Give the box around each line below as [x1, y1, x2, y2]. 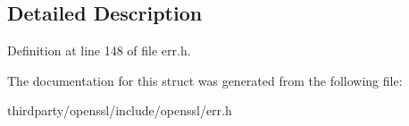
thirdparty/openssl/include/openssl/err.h [7, 101, 232, 120]
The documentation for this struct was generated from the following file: [7, 71, 403, 89]
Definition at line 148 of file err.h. [7, 41, 191, 60]
